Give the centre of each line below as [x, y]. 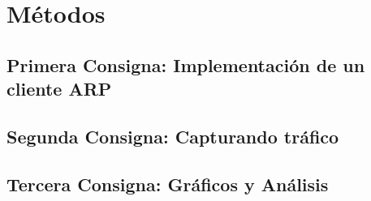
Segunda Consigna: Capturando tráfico [173, 136]
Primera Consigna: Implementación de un [186, 64]
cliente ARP [59, 89]
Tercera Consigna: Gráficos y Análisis [168, 184]
